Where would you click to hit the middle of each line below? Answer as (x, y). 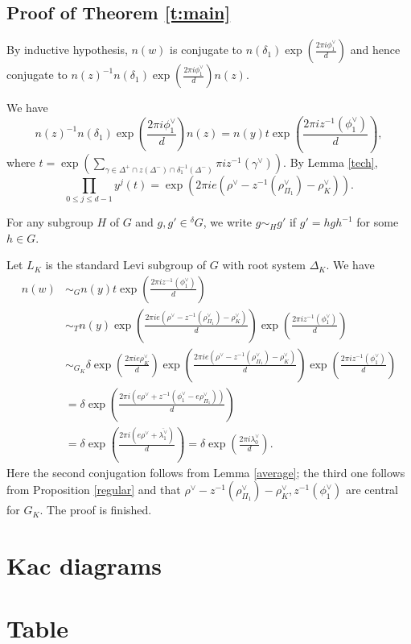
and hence (375, 50)
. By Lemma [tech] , (331, 162)
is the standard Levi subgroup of (126, 265)
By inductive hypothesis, (67, 50)
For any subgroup (50, 222)
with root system (264, 265)
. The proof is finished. (96, 510)
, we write (228, 222)
